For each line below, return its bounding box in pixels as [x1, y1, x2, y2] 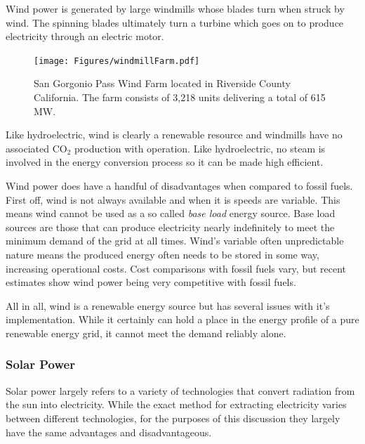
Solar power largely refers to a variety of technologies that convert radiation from [6, 383, 355, 398]
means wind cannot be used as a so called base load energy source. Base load [6, 206, 336, 221]
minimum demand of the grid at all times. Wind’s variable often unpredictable [6, 233, 344, 248]
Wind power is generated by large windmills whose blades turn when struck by [6, 1, 345, 15]
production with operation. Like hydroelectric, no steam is [74, 141, 326, 155]
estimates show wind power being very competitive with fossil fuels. [6, 275, 296, 289]
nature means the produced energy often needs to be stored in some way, [6, 247, 319, 261]
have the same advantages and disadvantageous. [6, 424, 212, 439]
